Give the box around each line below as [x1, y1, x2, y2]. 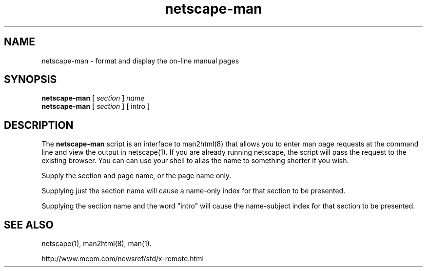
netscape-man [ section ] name [41, 94, 145, 103]
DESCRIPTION [4, 119, 74, 131]
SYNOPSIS [4, 73, 57, 86]
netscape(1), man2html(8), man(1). [41, 239, 152, 248]
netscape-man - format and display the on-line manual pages [41, 56, 239, 65]
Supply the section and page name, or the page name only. [41, 171, 232, 180]
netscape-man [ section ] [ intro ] [41, 102, 150, 111]
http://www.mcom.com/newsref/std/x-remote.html [41, 254, 204, 263]
